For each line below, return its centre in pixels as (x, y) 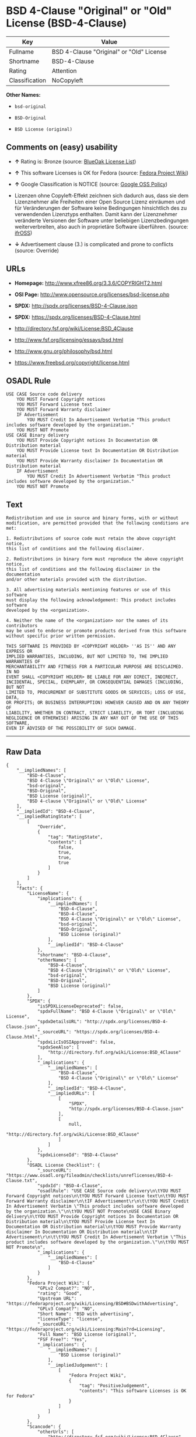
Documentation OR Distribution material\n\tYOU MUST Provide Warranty (94, 1227)
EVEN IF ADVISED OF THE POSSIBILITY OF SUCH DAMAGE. (71, 728)
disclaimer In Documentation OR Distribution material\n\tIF (82, 1232)
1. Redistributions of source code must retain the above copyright (91, 539)
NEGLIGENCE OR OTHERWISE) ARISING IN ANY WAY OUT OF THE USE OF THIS (92, 718)
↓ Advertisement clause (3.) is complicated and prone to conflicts (94, 244)
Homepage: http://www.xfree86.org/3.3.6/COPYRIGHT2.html (88, 283)
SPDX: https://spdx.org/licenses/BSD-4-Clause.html (78, 317)
